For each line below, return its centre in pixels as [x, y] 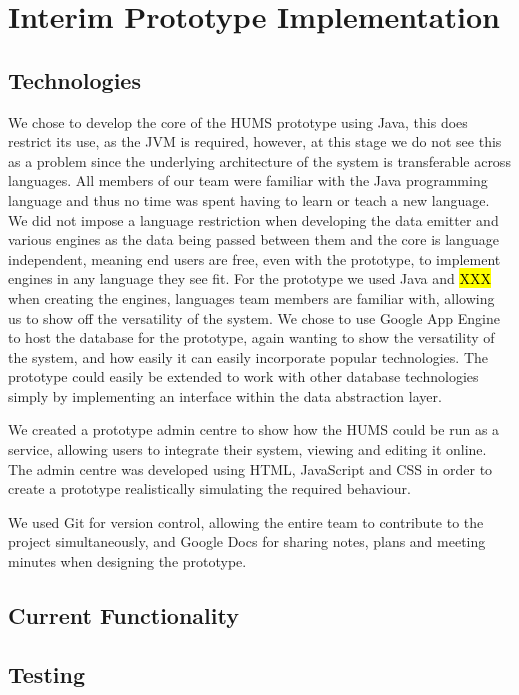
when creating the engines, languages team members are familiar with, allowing [251, 297]
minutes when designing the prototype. [127, 561]
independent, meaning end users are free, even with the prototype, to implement [254, 258]
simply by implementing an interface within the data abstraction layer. [225, 395]
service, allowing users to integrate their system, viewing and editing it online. [247, 449]
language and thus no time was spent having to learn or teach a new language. [249, 199]
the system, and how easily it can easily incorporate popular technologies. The [248, 356]
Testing [46, 673]
